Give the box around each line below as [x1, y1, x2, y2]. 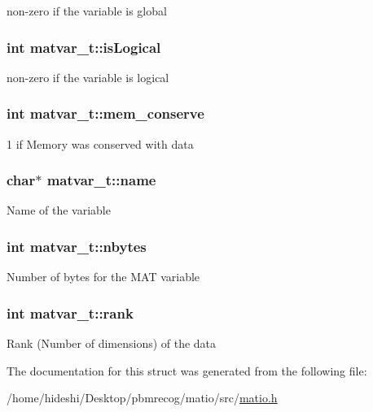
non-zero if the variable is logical [7, 68, 169, 85]
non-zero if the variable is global [7, 2, 167, 19]
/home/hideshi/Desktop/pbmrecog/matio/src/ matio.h [7, 389, 278, 406]
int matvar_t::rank [7, 302, 134, 323]
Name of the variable [7, 202, 111, 219]
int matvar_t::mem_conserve [7, 103, 204, 124]
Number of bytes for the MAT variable [7, 268, 200, 285]
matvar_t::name [46, 170, 156, 190]
